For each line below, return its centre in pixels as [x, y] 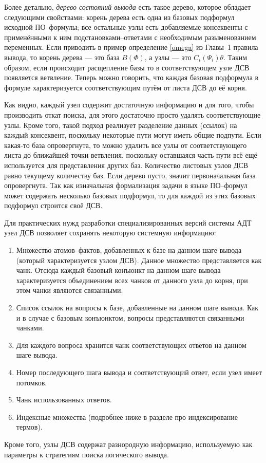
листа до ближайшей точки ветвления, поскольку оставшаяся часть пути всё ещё [131, 155]
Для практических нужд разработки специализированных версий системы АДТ [128, 222]
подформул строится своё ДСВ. [53, 205]
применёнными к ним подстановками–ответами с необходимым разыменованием [130, 37]
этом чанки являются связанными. [70, 290]
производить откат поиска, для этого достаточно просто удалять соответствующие [132, 114]
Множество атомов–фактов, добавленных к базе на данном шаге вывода [129, 250]
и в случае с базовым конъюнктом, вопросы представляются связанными [130, 317]
